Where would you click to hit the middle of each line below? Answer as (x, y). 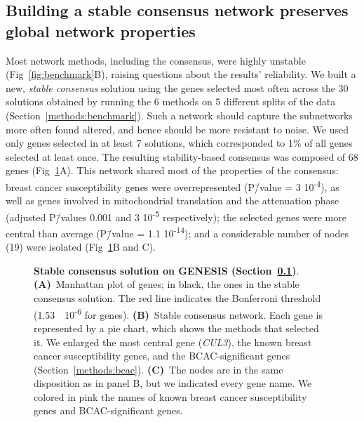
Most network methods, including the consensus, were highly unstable (156, 60)
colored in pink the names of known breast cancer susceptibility (170, 396)
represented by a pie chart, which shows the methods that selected (176, 328)
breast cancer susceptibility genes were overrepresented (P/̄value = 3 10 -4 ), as (173, 185)
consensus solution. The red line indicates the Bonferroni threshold (177, 298)
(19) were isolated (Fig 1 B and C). (81, 247)
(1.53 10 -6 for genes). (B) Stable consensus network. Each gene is (178, 313)
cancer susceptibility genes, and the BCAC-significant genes (162, 356)
